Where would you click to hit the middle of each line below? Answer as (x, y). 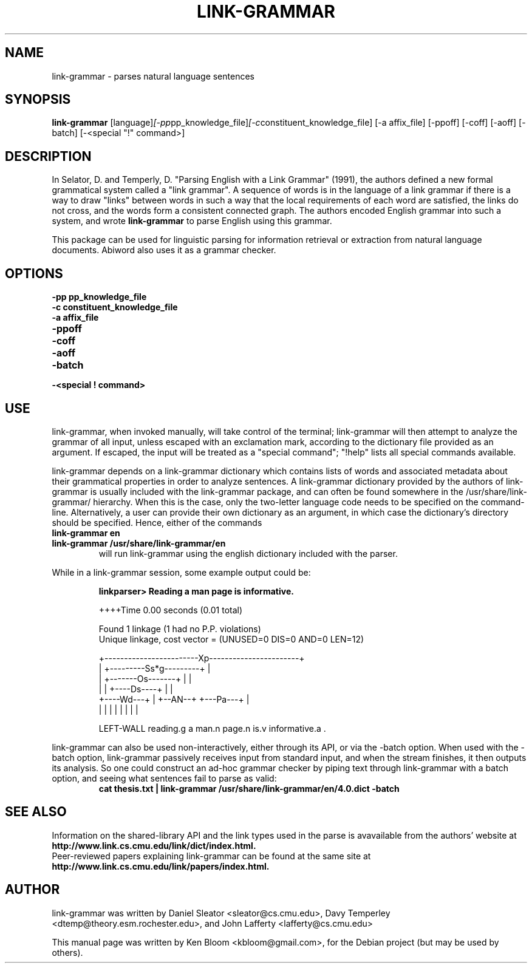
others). (67, 952)
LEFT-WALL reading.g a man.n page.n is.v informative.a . (212, 728)
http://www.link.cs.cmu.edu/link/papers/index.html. (161, 866)
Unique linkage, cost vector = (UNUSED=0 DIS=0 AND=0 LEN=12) (231, 639)
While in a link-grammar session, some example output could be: (181, 572)
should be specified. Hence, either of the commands (157, 522)
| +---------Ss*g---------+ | (155, 668)
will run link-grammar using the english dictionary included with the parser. (248, 553)
